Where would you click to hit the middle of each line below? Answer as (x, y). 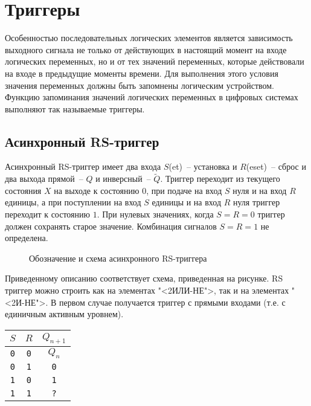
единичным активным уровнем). (64, 314)
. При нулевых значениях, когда (155, 214)
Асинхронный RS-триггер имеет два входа (83, 166)
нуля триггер (256, 202)
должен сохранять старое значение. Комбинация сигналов (111, 226)
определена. (27, 238)
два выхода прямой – (44, 179)
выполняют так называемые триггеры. (75, 108)
